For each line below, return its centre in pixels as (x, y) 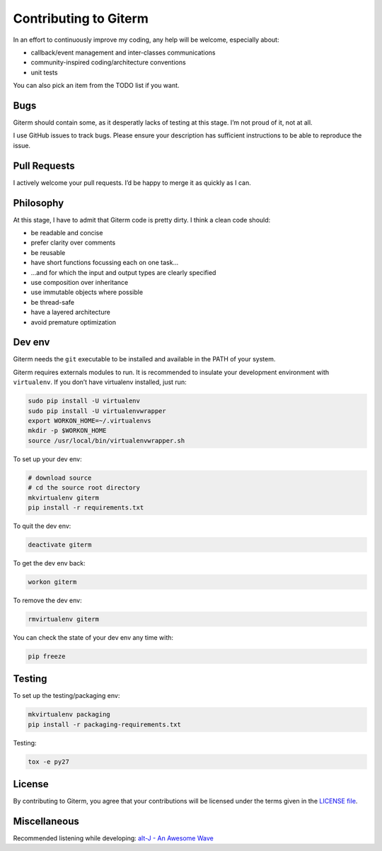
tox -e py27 (49, 761)
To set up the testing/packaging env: (66, 696)
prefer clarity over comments (73, 243)
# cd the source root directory (84, 488)
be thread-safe (52, 302)
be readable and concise (67, 233)
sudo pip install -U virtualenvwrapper (97, 411)
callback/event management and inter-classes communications (123, 52)
